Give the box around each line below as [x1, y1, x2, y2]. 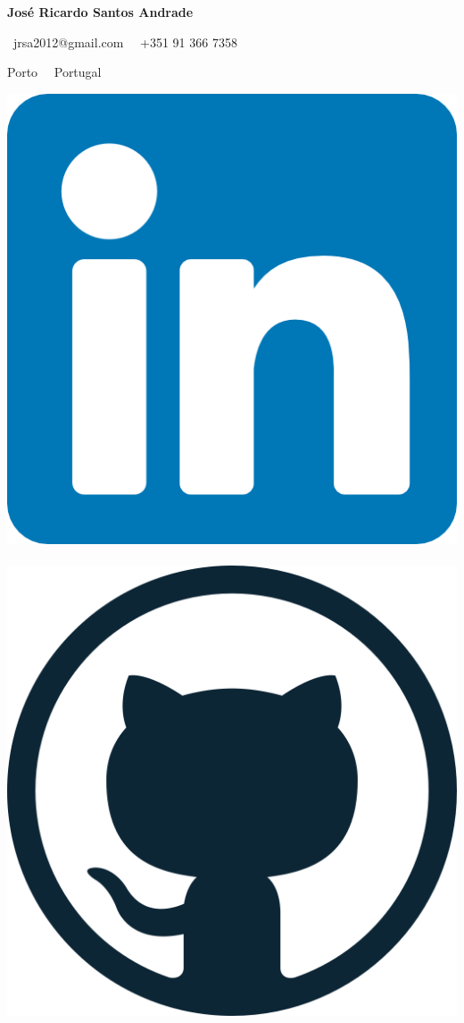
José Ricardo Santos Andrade [7, 3, 194, 21]
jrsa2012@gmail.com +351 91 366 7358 [12, 32, 237, 51]
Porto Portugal [7, 63, 102, 81]
